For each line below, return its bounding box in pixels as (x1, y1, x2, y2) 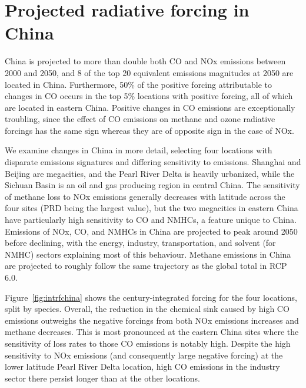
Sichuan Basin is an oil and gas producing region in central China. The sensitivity (5, 179, 300, 191)
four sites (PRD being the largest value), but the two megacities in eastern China (5, 202, 298, 214)
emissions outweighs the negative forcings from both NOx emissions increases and (5, 314, 299, 326)
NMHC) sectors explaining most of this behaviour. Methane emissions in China (5, 248, 291, 260)
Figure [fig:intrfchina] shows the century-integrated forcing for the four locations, (5, 291, 297, 303)
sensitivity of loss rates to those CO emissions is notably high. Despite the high (5, 337, 291, 349)
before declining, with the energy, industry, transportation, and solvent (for (5, 236, 276, 249)
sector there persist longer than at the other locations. (5, 371, 200, 384)
